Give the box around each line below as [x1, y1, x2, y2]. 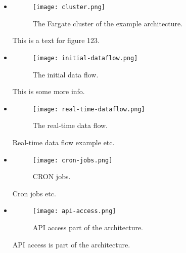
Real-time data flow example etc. [12, 137, 115, 147]
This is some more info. [12, 86, 85, 97]
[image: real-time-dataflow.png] [32, 105, 145, 113]
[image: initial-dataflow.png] [32, 54, 138, 62]
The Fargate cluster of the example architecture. [32, 18, 183, 28]
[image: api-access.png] [32, 207, 116, 215]
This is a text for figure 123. [12, 35, 100, 46]
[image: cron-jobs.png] [32, 156, 113, 164]
